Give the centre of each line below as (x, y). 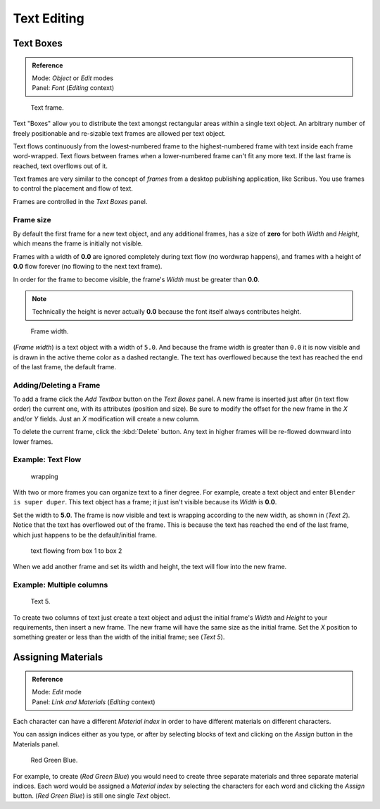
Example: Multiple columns (61, 585)
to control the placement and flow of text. (73, 189)
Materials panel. (36, 744)
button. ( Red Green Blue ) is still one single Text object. (91, 796)
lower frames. (33, 441)
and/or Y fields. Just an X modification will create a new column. (106, 419)
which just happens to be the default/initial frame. (85, 535)
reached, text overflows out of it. (61, 166)
